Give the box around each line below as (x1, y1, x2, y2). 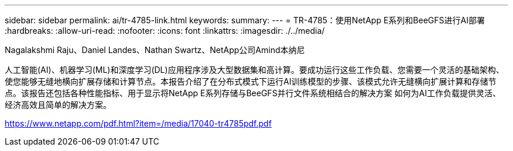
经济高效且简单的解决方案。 (5, 100, 111, 110)
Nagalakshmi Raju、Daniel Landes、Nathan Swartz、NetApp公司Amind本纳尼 (5, 45, 305, 55)
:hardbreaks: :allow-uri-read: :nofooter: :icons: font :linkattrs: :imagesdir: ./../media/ (5, 26, 325, 36)
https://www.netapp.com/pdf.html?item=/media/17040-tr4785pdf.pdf (5, 118, 272, 128)
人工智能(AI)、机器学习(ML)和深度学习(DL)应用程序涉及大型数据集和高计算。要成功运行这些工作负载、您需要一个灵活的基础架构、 (5, 65, 504, 75)
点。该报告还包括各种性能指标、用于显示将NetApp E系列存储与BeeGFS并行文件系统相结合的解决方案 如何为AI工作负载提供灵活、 (5, 88, 501, 98)
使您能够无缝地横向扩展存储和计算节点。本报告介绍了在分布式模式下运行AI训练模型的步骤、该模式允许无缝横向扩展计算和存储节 (5, 76, 497, 86)
